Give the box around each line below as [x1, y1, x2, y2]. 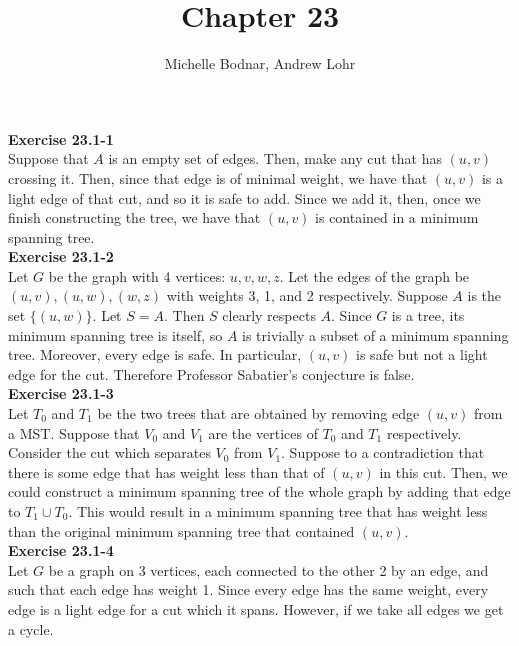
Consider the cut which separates [8, 442, 211, 463]
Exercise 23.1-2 [8, 246, 114, 267]
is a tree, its [391, 305, 465, 326]
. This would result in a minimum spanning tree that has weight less [68, 501, 488, 521]
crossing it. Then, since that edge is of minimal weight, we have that [8, 167, 428, 188]
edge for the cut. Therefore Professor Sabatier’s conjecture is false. [8, 363, 415, 384]
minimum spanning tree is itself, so [8, 324, 223, 345]
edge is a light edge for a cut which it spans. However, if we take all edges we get [8, 598, 504, 619]
